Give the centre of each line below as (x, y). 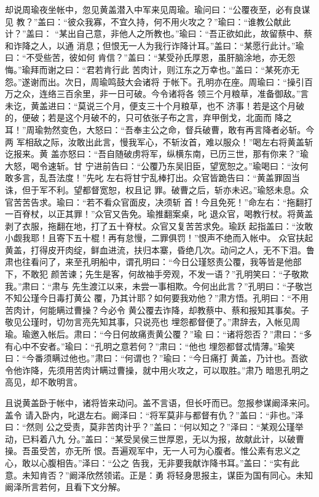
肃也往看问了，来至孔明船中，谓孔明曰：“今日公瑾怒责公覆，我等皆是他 (149, 262)
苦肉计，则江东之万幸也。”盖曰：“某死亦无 (216, 69)
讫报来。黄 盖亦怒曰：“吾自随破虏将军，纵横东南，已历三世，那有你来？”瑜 (157, 154)
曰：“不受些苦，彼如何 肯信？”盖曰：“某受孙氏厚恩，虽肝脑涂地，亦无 (146, 57)
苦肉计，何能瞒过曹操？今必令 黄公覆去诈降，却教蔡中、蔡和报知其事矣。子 (157, 310)
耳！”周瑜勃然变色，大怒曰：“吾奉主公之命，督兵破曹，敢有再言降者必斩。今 (160, 129)
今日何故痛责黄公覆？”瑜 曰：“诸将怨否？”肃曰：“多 (208, 334)
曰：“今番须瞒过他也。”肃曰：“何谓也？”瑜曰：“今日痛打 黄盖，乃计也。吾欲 (156, 358)
